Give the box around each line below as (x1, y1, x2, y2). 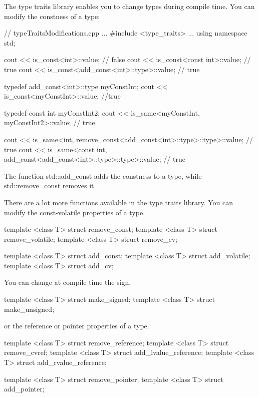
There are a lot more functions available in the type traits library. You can (4, 197, 233, 207)
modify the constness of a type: (4, 11, 100, 21)
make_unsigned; (4, 303, 55, 314)
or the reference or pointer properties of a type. (4, 320, 149, 331)
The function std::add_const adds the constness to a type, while (4, 170, 202, 181)
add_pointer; (4, 383, 45, 394)
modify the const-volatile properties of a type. (4, 207, 145, 217)
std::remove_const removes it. (4, 180, 96, 191)
